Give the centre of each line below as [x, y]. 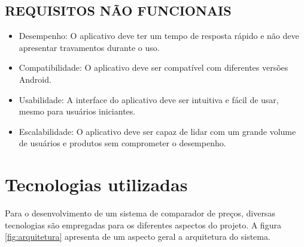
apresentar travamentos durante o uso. [89, 47]
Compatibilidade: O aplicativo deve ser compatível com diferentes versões [153, 67]
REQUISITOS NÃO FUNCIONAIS [118, 10]
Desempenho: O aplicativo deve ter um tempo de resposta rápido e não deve [159, 36]
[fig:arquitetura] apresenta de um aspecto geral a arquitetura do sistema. [138, 237]
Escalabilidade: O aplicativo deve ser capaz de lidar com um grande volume [157, 131]
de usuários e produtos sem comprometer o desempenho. [122, 143]
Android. [35, 79]
